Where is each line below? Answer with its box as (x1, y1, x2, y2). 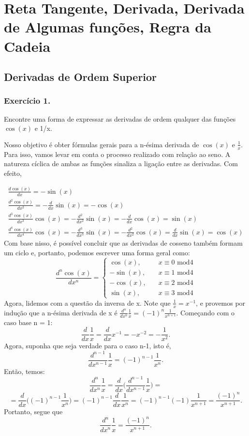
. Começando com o (176, 307, 234, 317)
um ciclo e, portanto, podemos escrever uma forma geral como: (4, 247, 190, 257)
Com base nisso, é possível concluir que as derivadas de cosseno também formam (4, 238, 243, 248)
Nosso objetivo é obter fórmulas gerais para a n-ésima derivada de (4, 139, 199, 149)
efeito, (4, 168, 22, 178)
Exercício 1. (4, 94, 51, 107)
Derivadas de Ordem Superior (4, 69, 157, 84)
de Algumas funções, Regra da (4, 17, 211, 37)
